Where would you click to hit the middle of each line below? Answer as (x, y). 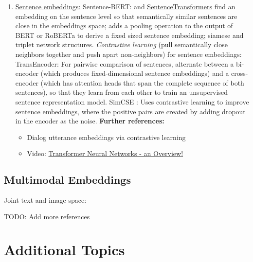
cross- (240, 73)
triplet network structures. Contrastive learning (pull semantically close (121, 44)
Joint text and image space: (45, 200)
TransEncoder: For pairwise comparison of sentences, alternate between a (125, 63)
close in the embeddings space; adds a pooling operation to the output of (124, 26)
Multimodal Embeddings (67, 180)
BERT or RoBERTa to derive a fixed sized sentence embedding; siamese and (129, 35)
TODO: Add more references (47, 216)
